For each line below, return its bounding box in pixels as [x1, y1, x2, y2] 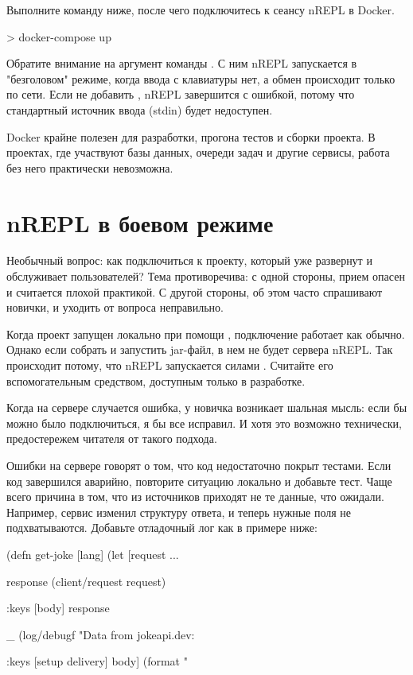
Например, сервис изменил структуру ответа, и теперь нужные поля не [6, 503, 352, 520]
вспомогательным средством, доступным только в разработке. [6, 372, 306, 389]
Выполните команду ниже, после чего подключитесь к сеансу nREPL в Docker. [6, 2, 395, 17]
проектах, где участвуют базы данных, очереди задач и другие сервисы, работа [6, 144, 390, 161]
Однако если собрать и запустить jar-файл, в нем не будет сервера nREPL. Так [6, 341, 393, 358]
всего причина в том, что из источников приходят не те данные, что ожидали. [6, 488, 384, 505]
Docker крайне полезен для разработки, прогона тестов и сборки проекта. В [6, 128, 376, 145]
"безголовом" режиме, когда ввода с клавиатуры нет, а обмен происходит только [6, 70, 395, 87]
